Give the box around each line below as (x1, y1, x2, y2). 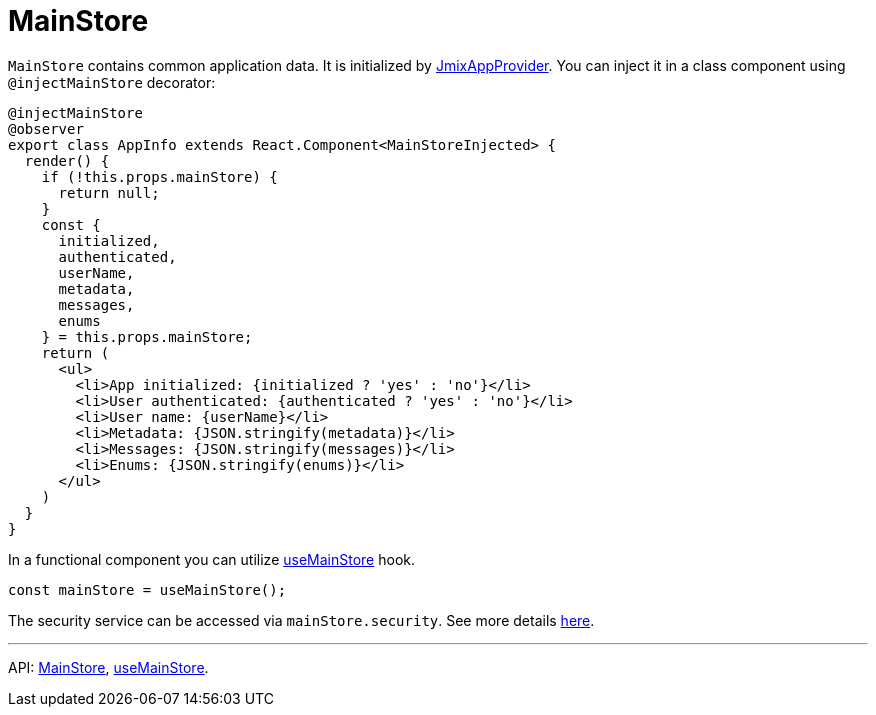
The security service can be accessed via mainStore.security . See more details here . (8, 611, 595, 629)
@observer (8, 120, 84, 137)
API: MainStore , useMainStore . (8, 658, 209, 676)
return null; (58, 184, 160, 201)
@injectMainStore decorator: (8, 73, 216, 91)
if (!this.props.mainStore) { (41, 168, 278, 185)
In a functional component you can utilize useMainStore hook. (8, 550, 416, 568)
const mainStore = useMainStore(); (8, 581, 287, 598)
